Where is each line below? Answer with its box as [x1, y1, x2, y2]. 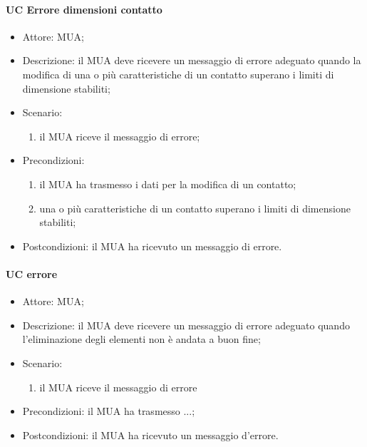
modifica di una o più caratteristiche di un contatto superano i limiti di [22, 66, 334, 81]
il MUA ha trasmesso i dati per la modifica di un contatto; [39, 176, 296, 191]
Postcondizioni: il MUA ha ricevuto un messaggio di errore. [22, 238, 282, 253]
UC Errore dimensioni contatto [6, 1, 162, 16]
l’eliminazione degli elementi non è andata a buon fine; [22, 332, 261, 346]
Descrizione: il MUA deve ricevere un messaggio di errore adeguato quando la [22, 53, 361, 68]
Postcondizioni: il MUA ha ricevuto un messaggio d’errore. [22, 427, 279, 442]
